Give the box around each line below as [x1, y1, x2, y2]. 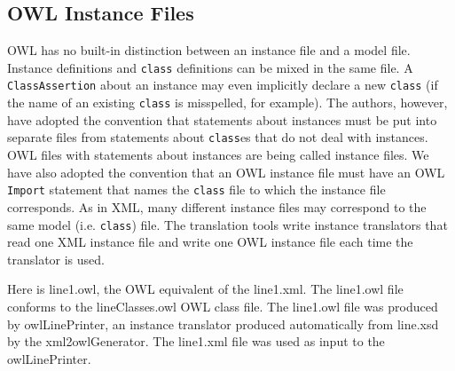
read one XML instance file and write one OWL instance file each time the [7, 233, 413, 251]
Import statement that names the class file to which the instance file [7, 180, 386, 199]
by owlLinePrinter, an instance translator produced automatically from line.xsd [7, 314, 439, 333]
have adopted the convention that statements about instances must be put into [7, 110, 437, 129]
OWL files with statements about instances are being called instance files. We [7, 146, 429, 164]
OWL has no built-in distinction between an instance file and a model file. [7, 41, 411, 59]
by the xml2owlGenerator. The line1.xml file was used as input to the [7, 332, 385, 351]
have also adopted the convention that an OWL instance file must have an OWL [7, 162, 445, 181]
